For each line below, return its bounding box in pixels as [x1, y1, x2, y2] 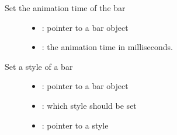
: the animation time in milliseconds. [41, 41, 173, 53]
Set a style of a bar [5, 60, 73, 72]
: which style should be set [41, 99, 137, 111]
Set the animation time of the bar [5, 2, 126, 13]
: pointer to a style [41, 119, 109, 131]
